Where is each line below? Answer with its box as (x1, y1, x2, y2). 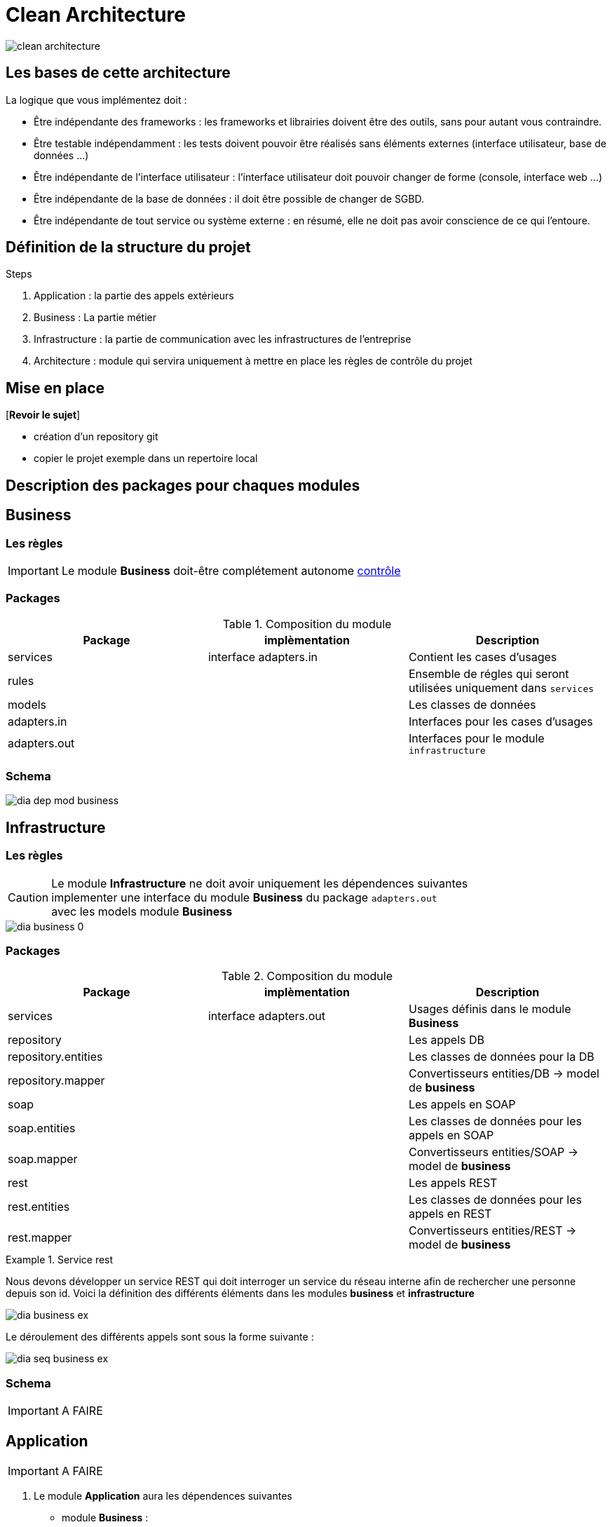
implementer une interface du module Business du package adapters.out (51, 890, 437, 904)
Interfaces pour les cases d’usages (408, 714, 593, 728)
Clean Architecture (6, 3, 186, 27)
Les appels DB (408, 1033, 485, 1047)
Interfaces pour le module (408, 731, 545, 745)
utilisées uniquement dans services (408, 680, 594, 695)
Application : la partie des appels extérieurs (34, 290, 234, 302)
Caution (8, 890, 49, 904)
